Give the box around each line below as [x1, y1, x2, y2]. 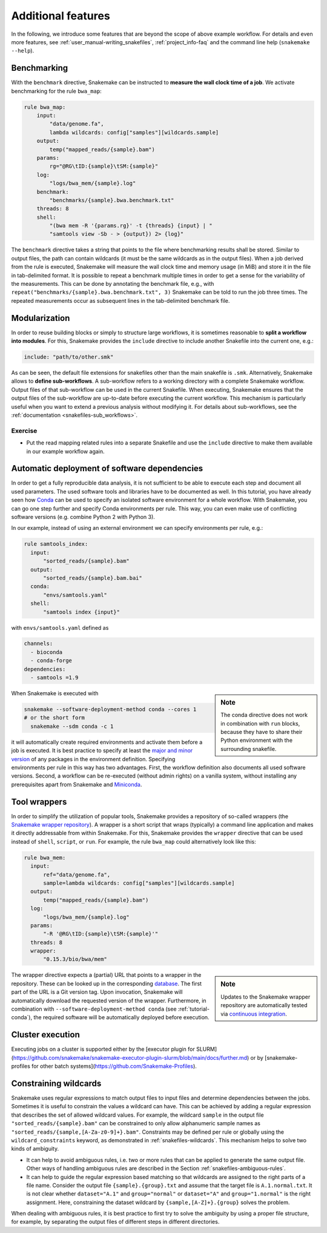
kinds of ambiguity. [11, 1145, 59, 1152]
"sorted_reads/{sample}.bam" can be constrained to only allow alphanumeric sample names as [11, 1120, 260, 1127]
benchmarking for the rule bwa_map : [11, 87, 102, 94]
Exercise [11, 426, 38, 435]
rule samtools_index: [24, 541, 88, 547]
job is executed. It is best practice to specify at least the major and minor [11, 747, 193, 754]
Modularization [11, 312, 70, 323]
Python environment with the [220, 736, 293, 744]
